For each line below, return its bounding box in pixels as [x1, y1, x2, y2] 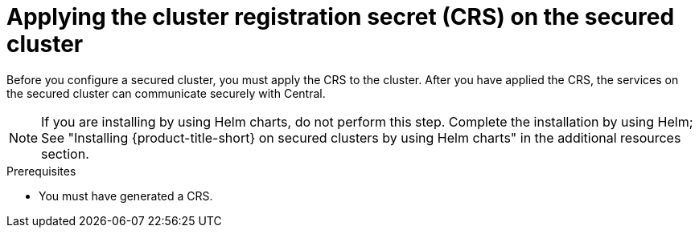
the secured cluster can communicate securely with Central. [6, 86, 326, 100]
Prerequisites [6, 163, 76, 178]
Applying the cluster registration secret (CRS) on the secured [6, 3, 675, 30]
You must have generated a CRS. [39, 188, 213, 203]
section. [41, 145, 89, 162]
